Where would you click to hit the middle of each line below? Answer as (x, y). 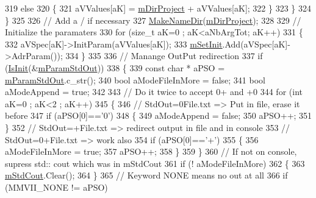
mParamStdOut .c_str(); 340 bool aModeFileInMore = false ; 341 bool (135, 80)
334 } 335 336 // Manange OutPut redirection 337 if (164, 56)
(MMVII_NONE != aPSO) (56, 187)
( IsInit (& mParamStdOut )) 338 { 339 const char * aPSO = (115, 67)
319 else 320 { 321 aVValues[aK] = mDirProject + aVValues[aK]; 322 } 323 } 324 (158, 8)
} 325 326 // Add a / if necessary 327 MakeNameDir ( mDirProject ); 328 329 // (153, 20)
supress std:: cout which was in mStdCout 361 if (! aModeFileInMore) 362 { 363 (155, 163)
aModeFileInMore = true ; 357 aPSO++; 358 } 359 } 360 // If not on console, (151, 151)
